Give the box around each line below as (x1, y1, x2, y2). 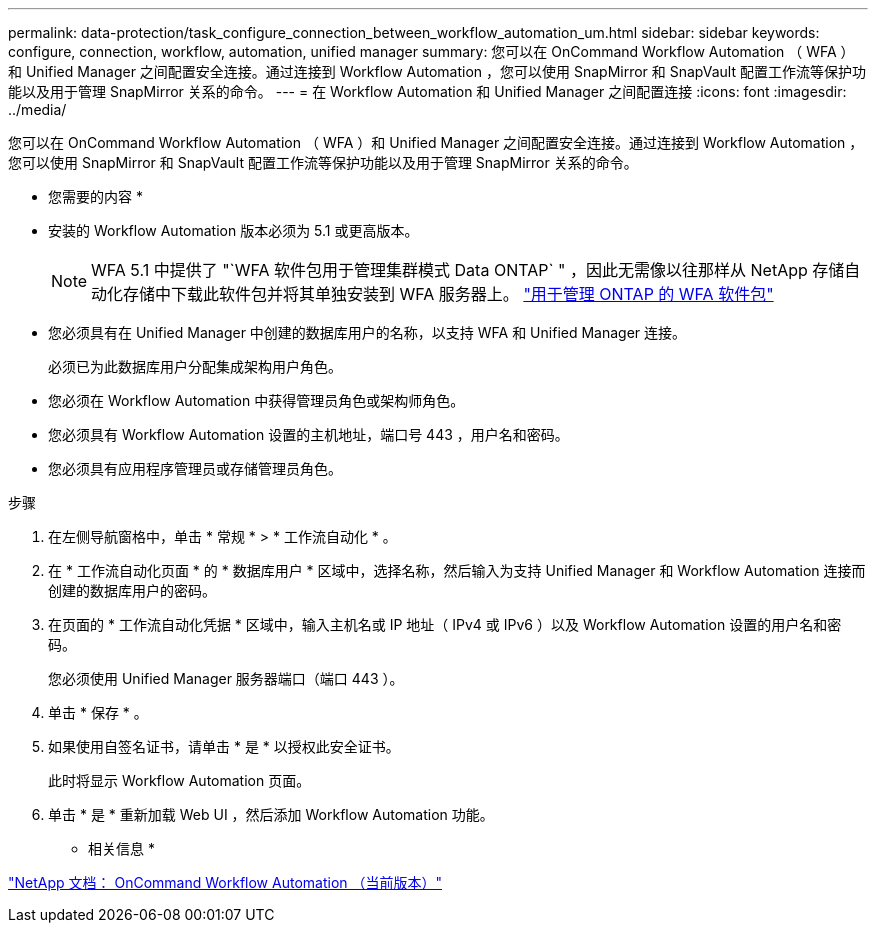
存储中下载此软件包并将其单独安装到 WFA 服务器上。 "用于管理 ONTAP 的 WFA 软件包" (123, 284, 774, 304)
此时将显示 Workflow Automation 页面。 (48, 772, 311, 789)
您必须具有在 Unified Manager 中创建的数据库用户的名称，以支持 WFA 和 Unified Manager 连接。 (48, 324, 687, 341)
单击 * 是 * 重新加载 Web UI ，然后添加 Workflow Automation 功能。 (48, 806, 494, 823)
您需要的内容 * (48, 188, 143, 205)
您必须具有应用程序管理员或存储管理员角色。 (48, 460, 342, 477)
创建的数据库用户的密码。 (48, 582, 216, 599)
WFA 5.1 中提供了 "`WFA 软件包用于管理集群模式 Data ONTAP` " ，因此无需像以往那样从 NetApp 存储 (91, 260, 845, 280)
